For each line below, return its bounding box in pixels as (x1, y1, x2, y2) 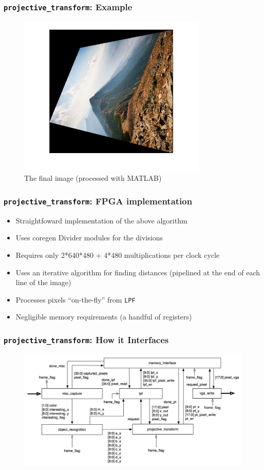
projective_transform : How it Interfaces (4, 333, 169, 346)
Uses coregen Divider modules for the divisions (15, 232, 163, 243)
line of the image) (15, 277, 71, 288)
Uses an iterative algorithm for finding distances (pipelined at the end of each (15, 267, 260, 277)
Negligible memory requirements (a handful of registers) (15, 311, 192, 322)
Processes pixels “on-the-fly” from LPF (15, 294, 136, 305)
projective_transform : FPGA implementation (4, 194, 193, 207)
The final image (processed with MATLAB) (24, 173, 162, 183)
